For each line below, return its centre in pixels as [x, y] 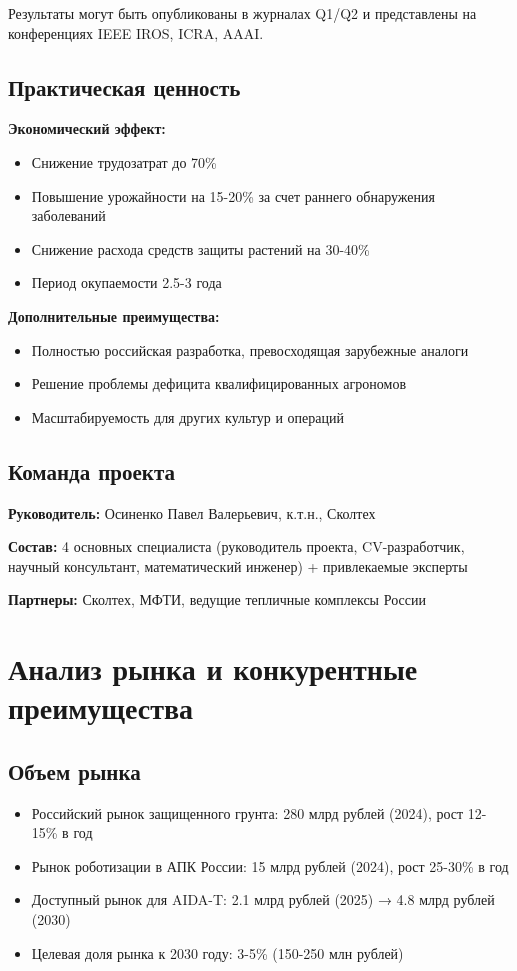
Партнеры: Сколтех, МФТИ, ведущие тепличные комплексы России [217, 599]
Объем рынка [74, 770]
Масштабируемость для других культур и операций [188, 416]
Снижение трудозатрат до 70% [124, 161]
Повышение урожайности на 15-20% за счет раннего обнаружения [233, 195]
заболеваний [68, 215]
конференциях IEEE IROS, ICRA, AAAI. [136, 32]
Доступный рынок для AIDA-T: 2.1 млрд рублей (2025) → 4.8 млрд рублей [263, 899]
